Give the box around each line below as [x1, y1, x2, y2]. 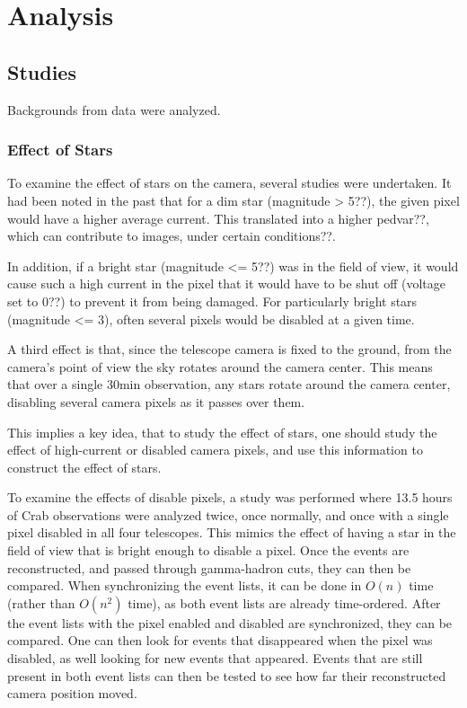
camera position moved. [7, 684, 137, 703]
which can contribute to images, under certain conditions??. [7, 226, 336, 245]
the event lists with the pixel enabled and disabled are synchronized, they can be [7, 613, 453, 632]
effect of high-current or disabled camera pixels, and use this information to [7, 440, 423, 459]
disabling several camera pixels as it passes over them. [7, 392, 305, 411]
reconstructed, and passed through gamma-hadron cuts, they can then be [7, 558, 411, 577]
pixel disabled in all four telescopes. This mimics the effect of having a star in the [7, 523, 456, 542]
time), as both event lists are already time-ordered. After [128, 593, 441, 612]
